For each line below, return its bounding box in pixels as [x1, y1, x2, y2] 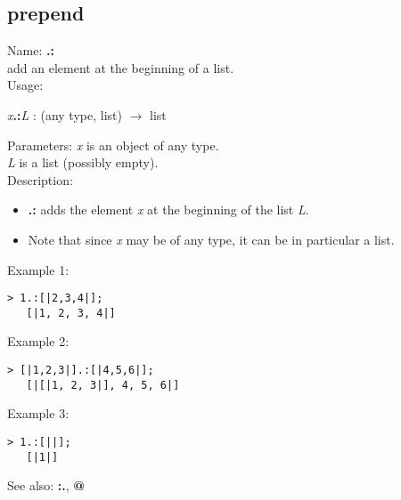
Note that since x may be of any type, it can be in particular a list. [28, 230, 395, 248]
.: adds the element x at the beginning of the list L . [28, 200, 309, 219]
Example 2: [7, 332, 70, 351]
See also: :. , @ [7, 476, 85, 495]
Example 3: [7, 404, 70, 423]
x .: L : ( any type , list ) [7, 105, 122, 124]
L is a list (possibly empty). [7, 153, 159, 172]
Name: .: [7, 41, 54, 60]
